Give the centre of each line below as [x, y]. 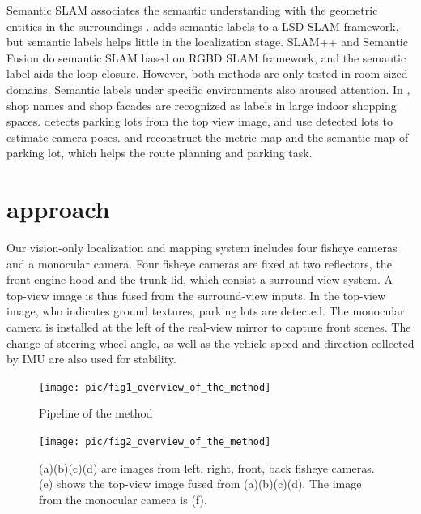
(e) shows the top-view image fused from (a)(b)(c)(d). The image [200, 484]
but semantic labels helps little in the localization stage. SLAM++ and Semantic [207, 42]
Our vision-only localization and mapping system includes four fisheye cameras [202, 248]
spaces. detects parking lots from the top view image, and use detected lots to [200, 121]
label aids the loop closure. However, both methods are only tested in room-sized [207, 73]
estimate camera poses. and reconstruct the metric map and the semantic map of [208, 137]
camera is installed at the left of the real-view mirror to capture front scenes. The [209, 327]
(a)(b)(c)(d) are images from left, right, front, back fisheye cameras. [207, 467]
